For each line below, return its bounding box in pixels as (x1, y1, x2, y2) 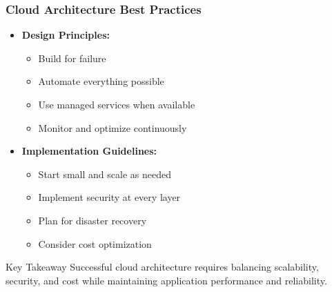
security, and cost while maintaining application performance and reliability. (6, 273, 327, 287)
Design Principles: (21, 28, 110, 42)
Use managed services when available (38, 97, 195, 111)
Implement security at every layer (38, 190, 181, 204)
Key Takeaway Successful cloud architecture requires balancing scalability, (6, 260, 319, 274)
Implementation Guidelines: (21, 144, 157, 158)
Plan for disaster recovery (38, 213, 147, 227)
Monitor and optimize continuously (38, 120, 187, 135)
